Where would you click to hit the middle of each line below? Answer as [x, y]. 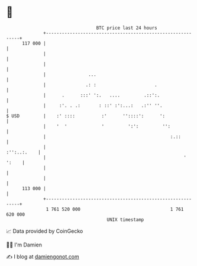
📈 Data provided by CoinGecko [45, 231]
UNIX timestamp [125, 219]
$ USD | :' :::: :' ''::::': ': [86, 116]
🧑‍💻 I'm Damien [24, 245]
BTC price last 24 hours [127, 28]
